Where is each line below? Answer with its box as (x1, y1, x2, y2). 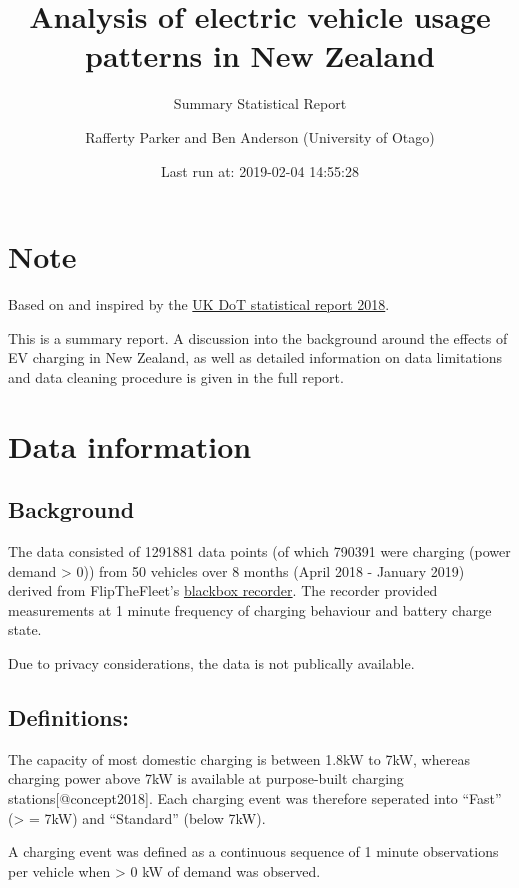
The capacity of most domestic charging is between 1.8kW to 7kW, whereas (8, 748, 470, 769)
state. (8, 619, 42, 640)
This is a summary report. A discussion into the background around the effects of (8, 327, 508, 348)
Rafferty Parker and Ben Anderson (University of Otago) (85, 126, 435, 147)
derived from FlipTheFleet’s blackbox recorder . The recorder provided (8, 580, 438, 601)
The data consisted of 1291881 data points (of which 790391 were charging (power (8, 540, 511, 561)
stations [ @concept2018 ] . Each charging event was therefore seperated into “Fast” (8, 787, 502, 808)
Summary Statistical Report (173, 93, 347, 114)
